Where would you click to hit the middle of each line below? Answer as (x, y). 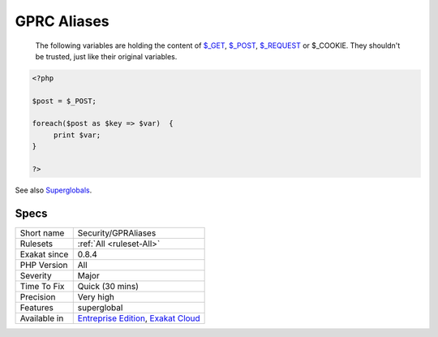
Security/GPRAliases (117, 233)
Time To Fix (42, 286)
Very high (96, 296)
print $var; (77, 135)
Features (37, 307)
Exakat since (44, 254)
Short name (42, 233)
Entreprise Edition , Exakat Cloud (139, 318)
